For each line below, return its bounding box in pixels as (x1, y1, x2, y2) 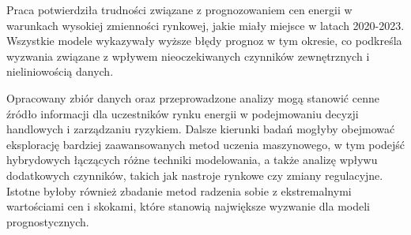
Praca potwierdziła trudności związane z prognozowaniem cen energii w (6, 2, 353, 17)
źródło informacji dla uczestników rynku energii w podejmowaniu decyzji (6, 105, 359, 121)
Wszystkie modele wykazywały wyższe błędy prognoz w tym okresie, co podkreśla (6, 32, 402, 49)
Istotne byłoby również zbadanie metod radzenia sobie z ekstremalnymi (6, 182, 352, 199)
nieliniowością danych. (6, 63, 114, 80)
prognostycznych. (6, 213, 89, 229)
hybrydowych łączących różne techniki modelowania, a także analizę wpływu (6, 151, 378, 168)
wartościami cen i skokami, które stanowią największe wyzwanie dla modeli (6, 198, 370, 214)
